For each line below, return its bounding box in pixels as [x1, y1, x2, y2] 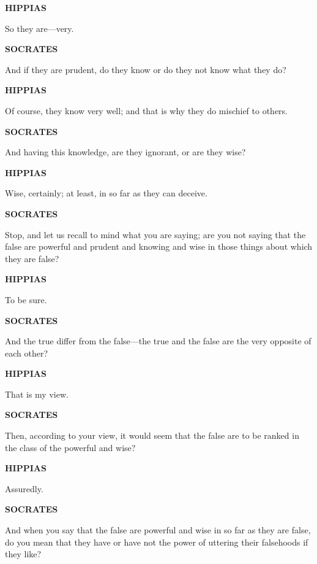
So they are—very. [5, 21, 74, 34]
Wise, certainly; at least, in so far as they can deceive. [5, 187, 207, 199]
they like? [5, 547, 42, 560]
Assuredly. [5, 482, 43, 495]
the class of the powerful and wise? [5, 441, 136, 454]
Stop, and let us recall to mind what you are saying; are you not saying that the [5, 228, 306, 241]
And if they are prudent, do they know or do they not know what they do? [5, 63, 286, 75]
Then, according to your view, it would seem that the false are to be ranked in [5, 429, 299, 442]
